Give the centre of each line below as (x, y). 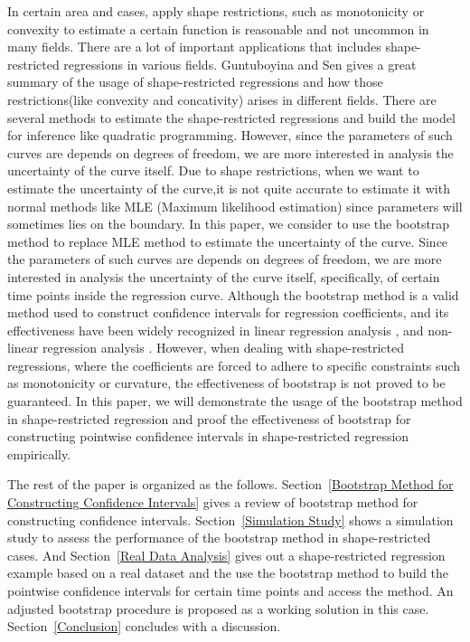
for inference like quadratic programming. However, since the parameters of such (230, 135)
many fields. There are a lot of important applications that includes (194, 47)
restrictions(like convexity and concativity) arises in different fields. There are (222, 99)
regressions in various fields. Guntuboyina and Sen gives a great (240, 64)
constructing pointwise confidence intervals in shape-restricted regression (208, 436)
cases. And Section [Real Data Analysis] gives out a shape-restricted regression (226, 555)
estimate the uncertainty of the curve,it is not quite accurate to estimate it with (229, 188)
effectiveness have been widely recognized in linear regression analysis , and (216, 330)
